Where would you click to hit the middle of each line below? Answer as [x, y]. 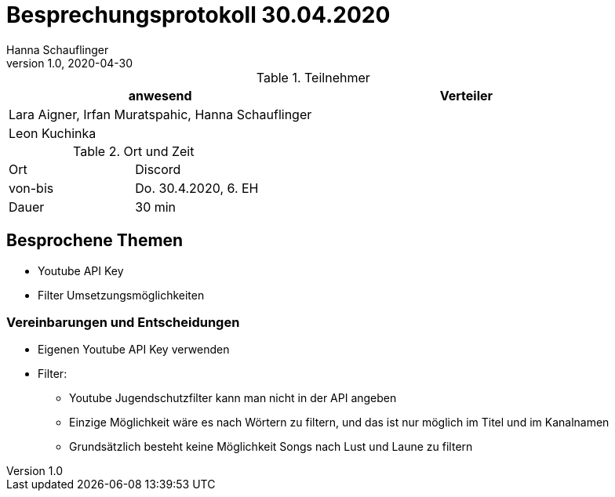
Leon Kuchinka [53, 133]
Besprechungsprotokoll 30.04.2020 [198, 15]
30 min [156, 207]
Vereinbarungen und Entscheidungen [123, 322]
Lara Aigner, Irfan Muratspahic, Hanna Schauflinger [160, 114]
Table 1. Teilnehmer [313, 77]
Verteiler [466, 95]
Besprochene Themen [95, 241]
